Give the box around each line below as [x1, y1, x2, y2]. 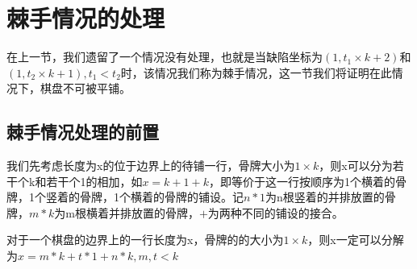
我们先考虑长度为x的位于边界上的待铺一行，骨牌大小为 [6, 157, 295, 174]
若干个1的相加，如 [46, 172, 143, 189]
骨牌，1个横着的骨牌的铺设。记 [79, 188, 244, 205]
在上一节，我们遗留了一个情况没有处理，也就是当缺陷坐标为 [6, 48, 323, 65]
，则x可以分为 [319, 157, 393, 174]
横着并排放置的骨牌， [85, 204, 199, 221]
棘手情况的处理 [6, 2, 165, 35]
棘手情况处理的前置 [6, 119, 159, 144]
